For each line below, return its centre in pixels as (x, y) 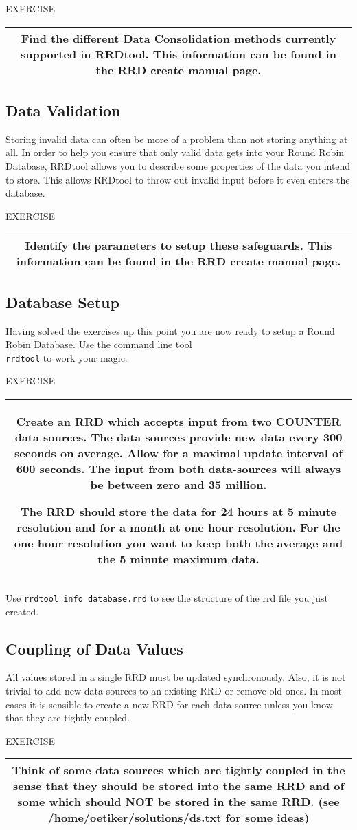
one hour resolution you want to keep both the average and (178, 543)
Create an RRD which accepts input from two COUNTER (178, 421)
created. (22, 611)
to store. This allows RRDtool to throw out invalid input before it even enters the (178, 179)
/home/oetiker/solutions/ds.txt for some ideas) (178, 818)
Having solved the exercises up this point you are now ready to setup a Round (170, 330)
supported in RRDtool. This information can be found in (178, 54)
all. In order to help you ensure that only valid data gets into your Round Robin (175, 152)
